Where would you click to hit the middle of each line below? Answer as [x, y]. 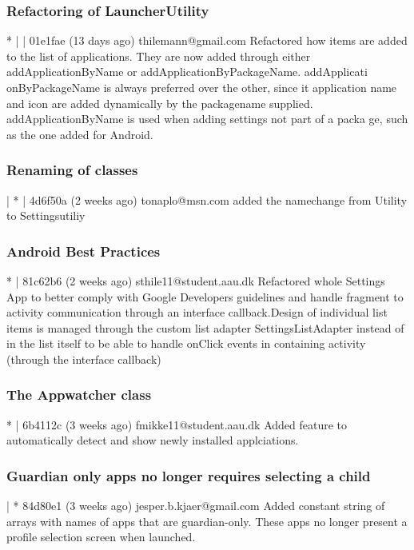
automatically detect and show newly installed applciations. [153, 440]
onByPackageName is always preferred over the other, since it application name [202, 87]
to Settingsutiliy [46, 215]
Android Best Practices [84, 251]
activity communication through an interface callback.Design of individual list [197, 312]
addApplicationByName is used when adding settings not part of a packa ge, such [207, 119]
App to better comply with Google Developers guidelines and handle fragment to [205, 296]
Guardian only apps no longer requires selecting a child [189, 475]
